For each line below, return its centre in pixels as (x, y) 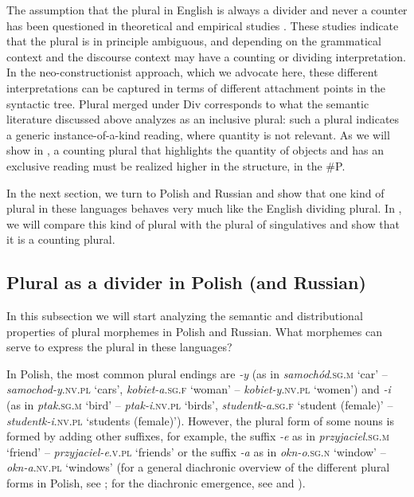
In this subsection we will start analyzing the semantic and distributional (185, 316)
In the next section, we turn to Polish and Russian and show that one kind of (195, 192)
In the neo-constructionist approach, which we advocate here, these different (192, 72)
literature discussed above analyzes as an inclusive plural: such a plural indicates (203, 119)
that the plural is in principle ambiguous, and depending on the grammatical (194, 41)
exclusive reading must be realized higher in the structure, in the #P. (176, 165)
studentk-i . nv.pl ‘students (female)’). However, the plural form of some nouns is (200, 420)
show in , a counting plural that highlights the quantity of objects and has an (195, 150)
